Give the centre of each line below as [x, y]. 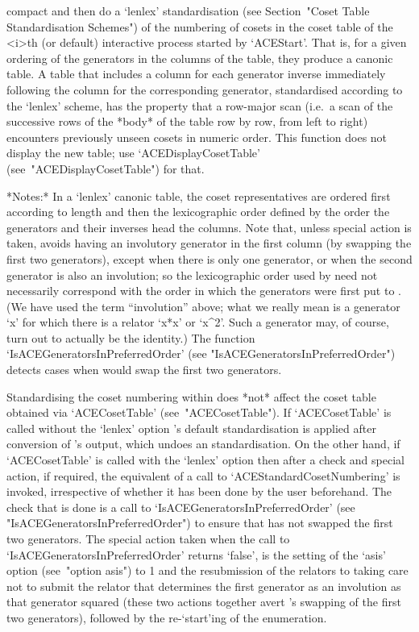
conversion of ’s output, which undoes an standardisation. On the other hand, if [203, 444]
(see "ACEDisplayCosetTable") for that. [106, 168]
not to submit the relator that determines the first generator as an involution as [204, 586]
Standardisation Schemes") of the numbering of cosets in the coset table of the [200, 26]
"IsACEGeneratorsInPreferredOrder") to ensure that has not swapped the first [200, 523]
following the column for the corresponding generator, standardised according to [205, 89]
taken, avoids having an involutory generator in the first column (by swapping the [209, 243]
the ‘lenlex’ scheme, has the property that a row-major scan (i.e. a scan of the [200, 105]
